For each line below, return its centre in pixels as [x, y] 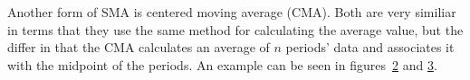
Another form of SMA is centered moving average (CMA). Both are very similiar [232, 12]
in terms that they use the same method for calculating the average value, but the [235, 29]
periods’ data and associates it [370, 47]
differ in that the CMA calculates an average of [139, 47]
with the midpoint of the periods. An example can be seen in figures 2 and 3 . [222, 64]
